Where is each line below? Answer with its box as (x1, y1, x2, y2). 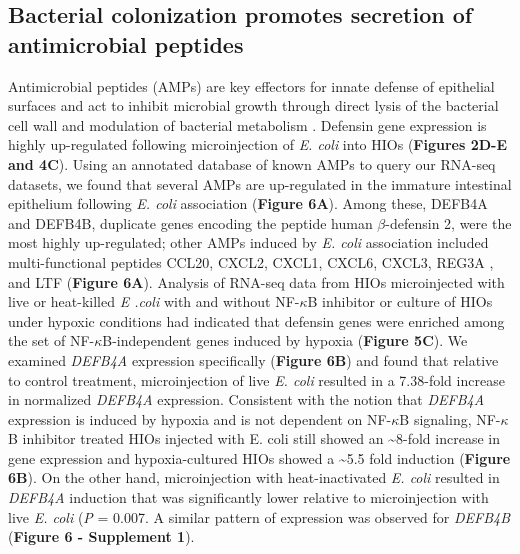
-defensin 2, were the (385, 212, 512, 233)
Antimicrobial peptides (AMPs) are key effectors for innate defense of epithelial (8, 75, 495, 96)
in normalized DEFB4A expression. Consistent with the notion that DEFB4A (8, 389, 485, 410)
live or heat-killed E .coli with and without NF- (8, 291, 300, 312)
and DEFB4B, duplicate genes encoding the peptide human (8, 212, 373, 233)
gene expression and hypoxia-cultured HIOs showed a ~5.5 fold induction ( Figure (8, 447, 511, 468)
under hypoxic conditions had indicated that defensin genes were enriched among (8, 310, 505, 331)
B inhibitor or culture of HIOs (307, 291, 493, 312)
